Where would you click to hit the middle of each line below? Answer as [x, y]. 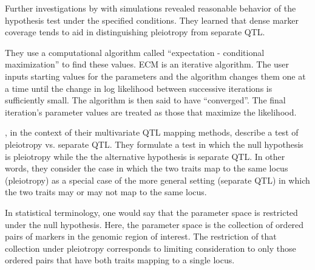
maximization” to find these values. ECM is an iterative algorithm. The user [147, 64]
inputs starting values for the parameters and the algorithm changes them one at [155, 76]
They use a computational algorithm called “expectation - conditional [135, 52]
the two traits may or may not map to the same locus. [106, 192]
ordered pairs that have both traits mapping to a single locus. [120, 260]
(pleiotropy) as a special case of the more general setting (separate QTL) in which [157, 180]
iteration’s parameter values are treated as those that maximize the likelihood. [151, 112]
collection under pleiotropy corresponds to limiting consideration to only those [151, 248]
